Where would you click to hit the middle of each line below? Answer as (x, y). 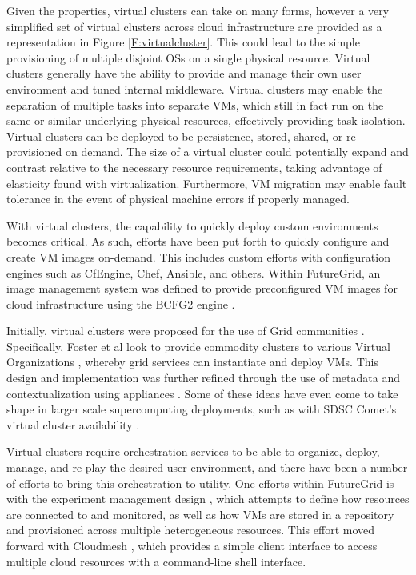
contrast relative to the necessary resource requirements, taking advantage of (194, 167)
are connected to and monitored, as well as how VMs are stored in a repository (200, 514)
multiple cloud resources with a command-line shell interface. (156, 561)
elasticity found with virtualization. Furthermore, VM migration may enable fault (207, 183)
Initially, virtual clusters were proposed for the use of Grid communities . (186, 331)
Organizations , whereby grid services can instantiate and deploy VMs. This (192, 362)
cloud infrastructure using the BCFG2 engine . (121, 303)
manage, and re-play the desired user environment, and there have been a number (207, 467)
